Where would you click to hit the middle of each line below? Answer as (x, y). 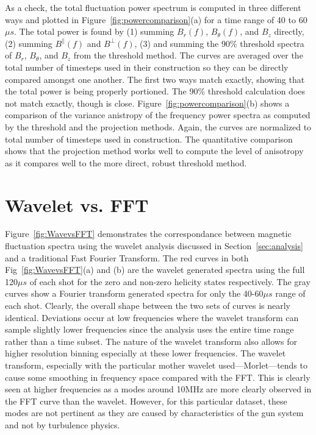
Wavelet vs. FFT (77, 204)
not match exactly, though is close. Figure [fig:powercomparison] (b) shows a (147, 103)
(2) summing (29, 43)
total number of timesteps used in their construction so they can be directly (147, 67)
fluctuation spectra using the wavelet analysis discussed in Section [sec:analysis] (154, 246)
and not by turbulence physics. (63, 424)
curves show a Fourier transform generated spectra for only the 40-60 (134, 293)
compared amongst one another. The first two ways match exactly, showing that (155, 79)
